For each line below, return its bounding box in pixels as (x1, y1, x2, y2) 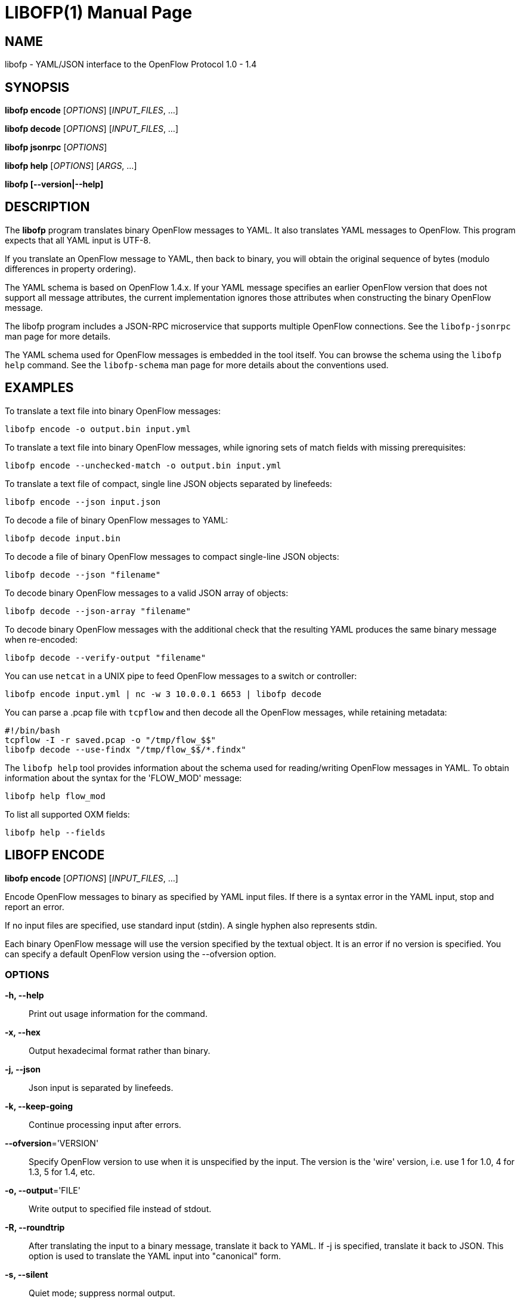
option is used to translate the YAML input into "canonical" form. (29, 1251, 281, 1262)
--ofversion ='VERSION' (5, 1138, 99, 1149)
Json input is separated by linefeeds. (29, 1083, 174, 1093)
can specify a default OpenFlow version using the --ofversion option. (5, 948, 277, 959)
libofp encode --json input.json (5, 497, 161, 507)
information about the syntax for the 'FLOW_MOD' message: (5, 772, 242, 783)
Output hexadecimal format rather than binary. (29, 1046, 211, 1056)
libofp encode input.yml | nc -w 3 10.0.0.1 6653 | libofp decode (5, 689, 322, 699)
